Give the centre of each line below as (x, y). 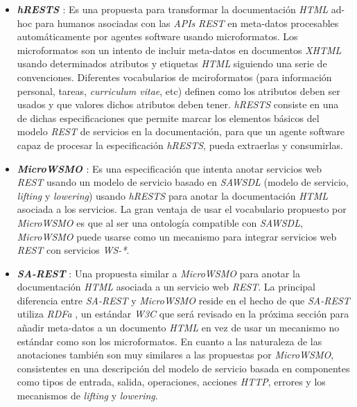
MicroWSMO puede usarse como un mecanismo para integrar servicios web (177, 236)
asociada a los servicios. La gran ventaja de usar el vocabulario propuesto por (182, 209)
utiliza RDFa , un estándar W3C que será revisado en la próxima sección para (183, 314)
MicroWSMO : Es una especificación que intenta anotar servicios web (169, 168)
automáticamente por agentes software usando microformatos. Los (157, 36)
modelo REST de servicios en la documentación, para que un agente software (181, 131)
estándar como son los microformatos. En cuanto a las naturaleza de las (169, 341)
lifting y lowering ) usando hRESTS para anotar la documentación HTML (172, 195)
